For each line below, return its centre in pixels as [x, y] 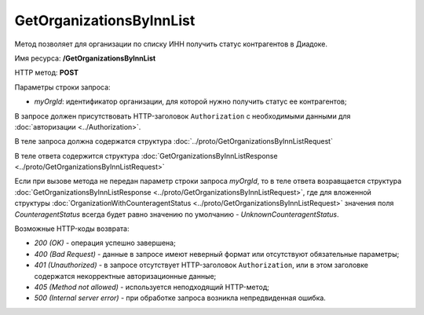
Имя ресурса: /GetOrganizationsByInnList [85, 58]
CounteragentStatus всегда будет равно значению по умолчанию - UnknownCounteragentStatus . [177, 214]
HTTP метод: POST [46, 73]
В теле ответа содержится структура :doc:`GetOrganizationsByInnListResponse [146, 156]
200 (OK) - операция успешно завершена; [105, 243]
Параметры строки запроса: [62, 87]
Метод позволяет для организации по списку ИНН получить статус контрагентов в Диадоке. [171, 44]
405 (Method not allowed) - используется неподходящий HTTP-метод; [152, 287]
